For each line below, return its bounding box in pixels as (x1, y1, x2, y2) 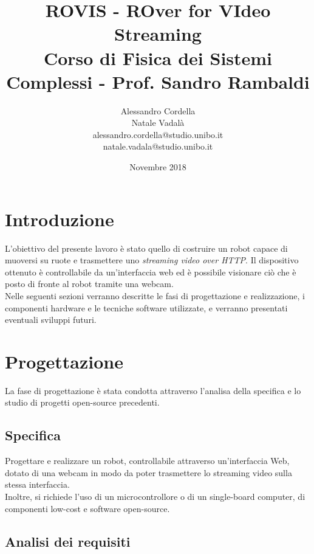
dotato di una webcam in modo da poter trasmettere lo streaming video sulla (5, 466, 292, 479)
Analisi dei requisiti (5, 531, 131, 550)
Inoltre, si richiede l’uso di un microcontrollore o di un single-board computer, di (5, 490, 305, 503)
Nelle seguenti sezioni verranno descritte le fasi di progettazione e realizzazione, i (5, 289, 305, 302)
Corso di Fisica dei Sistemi (43, 45, 273, 70)
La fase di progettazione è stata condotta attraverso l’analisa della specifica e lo (5, 384, 301, 396)
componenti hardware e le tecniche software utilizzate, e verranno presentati (5, 301, 288, 314)
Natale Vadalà (131, 116, 185, 129)
